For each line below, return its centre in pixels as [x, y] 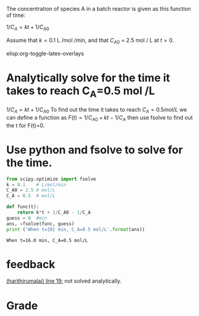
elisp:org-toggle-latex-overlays [45, 53]
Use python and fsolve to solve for [95, 150]
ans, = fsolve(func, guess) [40, 224]
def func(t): [23, 207]
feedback [31, 264]
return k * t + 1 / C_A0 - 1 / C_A [54, 213]
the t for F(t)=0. [25, 125]
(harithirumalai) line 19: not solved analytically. [64, 281]
